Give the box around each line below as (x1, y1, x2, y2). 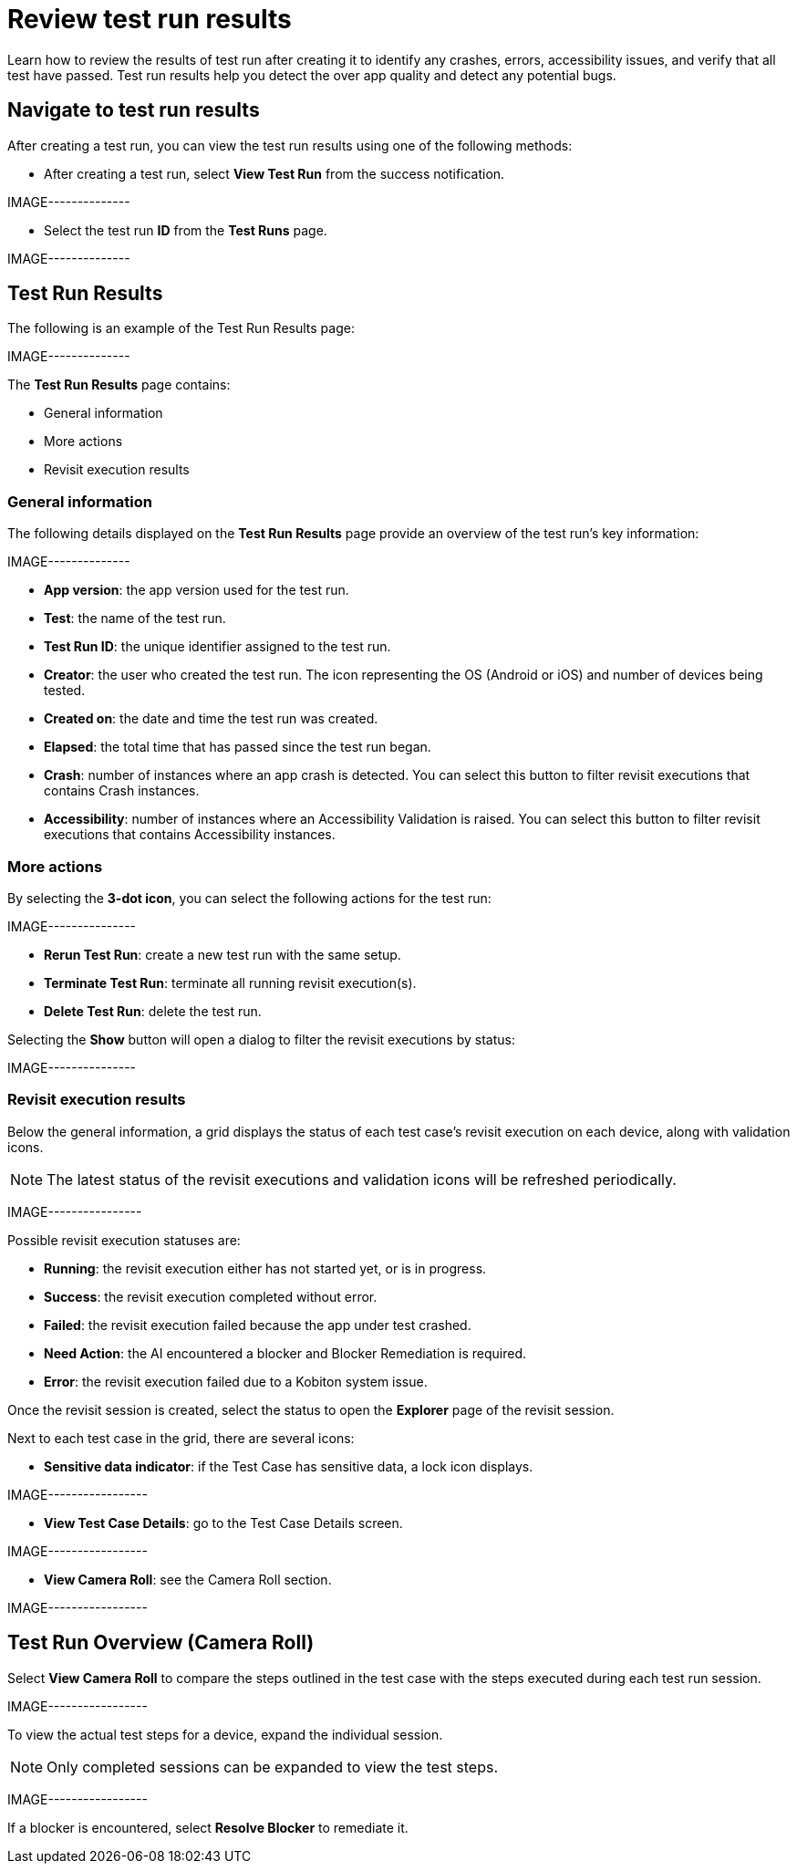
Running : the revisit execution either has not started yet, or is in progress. (44, 1260, 487, 1276)
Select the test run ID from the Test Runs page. (44, 222, 327, 238)
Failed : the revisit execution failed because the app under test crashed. (44, 1316, 471, 1333)
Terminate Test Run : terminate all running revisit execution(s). (44, 974, 417, 991)
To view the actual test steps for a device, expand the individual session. (7, 1726, 443, 1742)
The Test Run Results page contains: (7, 377, 231, 393)
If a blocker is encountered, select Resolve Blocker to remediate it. (7, 1819, 409, 1835)
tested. (44, 682, 86, 699)
